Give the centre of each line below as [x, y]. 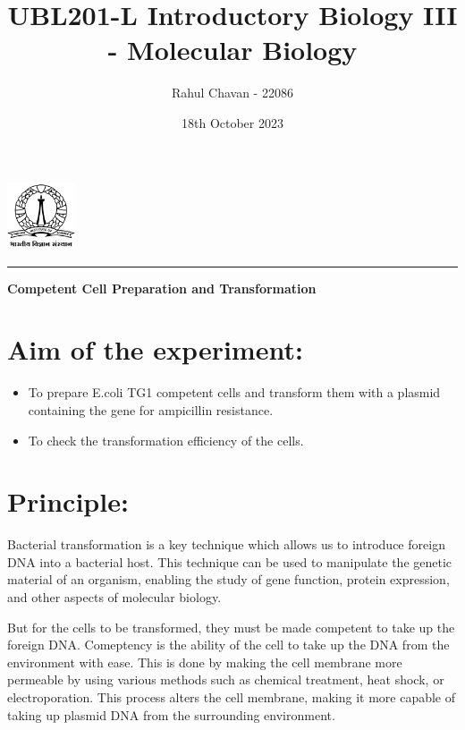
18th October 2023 [232, 122]
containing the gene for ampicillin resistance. [151, 409]
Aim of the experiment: [155, 349]
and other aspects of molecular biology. [114, 597]
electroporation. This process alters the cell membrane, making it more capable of [232, 697]
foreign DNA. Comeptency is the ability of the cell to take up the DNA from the [228, 645]
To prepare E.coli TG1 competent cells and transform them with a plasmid [234, 392]
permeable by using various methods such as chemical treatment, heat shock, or [226, 679]
